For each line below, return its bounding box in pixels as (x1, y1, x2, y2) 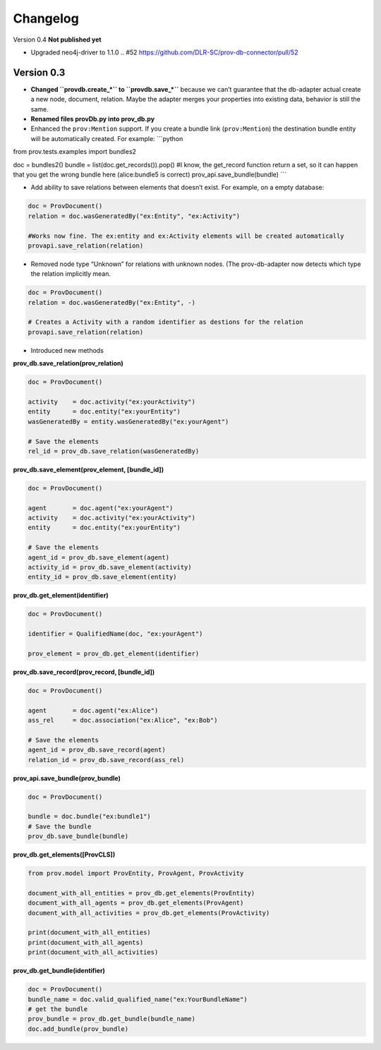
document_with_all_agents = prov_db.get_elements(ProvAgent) (28, 899, 244, 907)
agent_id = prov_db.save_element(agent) (28, 553, 169, 561)
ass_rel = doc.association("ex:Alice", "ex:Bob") (28, 716, 218, 725)
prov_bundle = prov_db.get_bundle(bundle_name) (28, 1015, 195, 1023)
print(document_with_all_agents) (28, 939, 144, 946)
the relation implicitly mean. (30, 270, 111, 278)
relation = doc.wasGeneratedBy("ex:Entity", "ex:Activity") (28, 212, 241, 220)
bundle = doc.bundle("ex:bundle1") (28, 812, 151, 821)
